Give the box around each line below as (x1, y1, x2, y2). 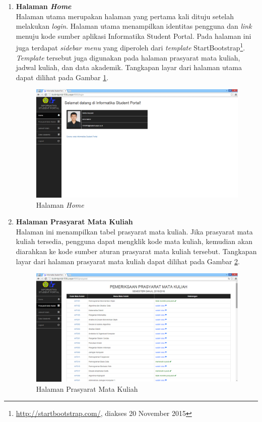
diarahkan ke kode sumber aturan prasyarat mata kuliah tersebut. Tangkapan (16, 246, 257, 256)
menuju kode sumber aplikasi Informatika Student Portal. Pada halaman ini (16, 30, 251, 41)
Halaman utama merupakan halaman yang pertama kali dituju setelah (16, 11, 234, 21)
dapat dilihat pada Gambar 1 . (16, 72, 109, 82)
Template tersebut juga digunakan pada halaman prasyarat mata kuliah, (16, 52, 240, 63)
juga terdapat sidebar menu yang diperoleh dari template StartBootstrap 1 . (16, 41, 245, 53)
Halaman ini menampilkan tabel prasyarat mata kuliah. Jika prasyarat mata (16, 226, 253, 236)
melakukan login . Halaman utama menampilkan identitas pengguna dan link (16, 21, 252, 31)
